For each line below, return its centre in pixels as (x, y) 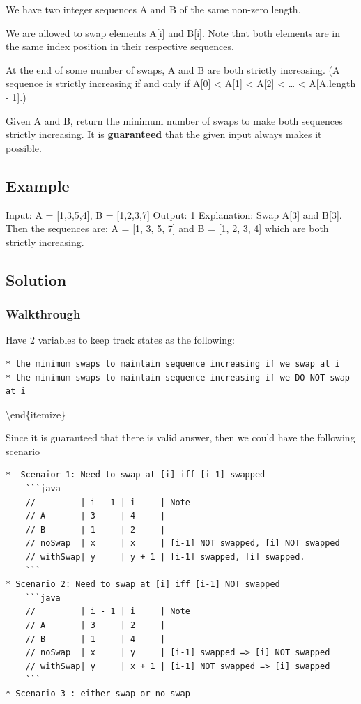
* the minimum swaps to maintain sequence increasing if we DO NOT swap (178, 377)
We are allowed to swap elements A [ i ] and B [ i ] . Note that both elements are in (173, 32)
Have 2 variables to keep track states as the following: (120, 340)
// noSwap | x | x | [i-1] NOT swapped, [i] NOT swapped (183, 543)
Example (38, 185)
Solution (36, 279)
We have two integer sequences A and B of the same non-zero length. (153, 9)
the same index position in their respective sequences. (120, 46)
